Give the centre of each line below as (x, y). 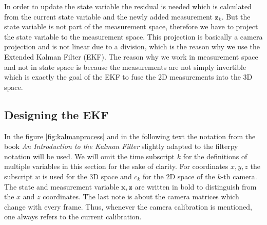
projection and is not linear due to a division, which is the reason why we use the (132, 46)
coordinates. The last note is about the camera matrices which (141, 196)
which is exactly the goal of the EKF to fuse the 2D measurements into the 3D (128, 77)
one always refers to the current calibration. (73, 217)
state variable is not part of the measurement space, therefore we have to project (131, 26)
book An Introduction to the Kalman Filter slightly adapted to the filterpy (121, 146)
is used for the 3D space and (87, 176)
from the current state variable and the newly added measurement (108, 16)
